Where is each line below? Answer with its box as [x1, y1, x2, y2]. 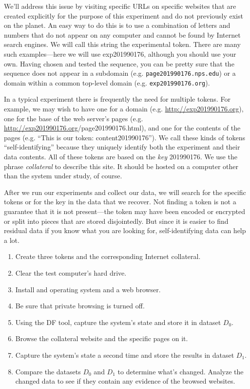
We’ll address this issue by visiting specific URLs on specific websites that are [4, 1, 236, 11]
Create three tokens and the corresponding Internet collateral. [15, 251, 201, 261]
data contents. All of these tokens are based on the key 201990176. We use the [4, 151, 237, 162]
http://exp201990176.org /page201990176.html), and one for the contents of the [4, 123, 241, 133]
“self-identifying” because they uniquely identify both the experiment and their [4, 142, 240, 152]
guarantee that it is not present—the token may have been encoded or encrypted [4, 206, 245, 216]
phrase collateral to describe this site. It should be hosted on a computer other [4, 161, 238, 171]
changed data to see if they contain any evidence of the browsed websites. [15, 376, 235, 386]
